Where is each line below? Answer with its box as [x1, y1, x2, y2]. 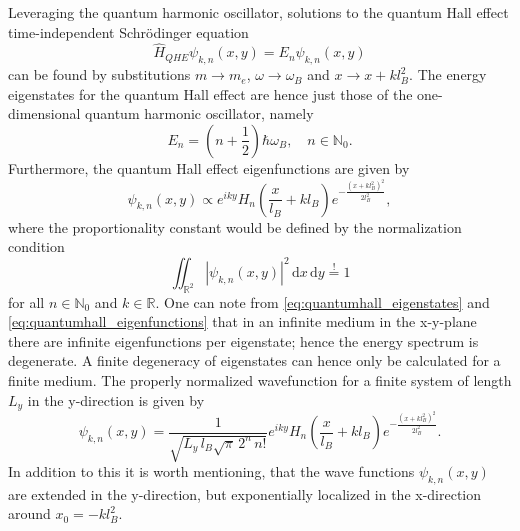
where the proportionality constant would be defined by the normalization [8, 216, 462, 237]
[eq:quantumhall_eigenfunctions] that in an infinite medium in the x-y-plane [8, 311, 477, 332]
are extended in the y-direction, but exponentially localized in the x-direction [8, 483, 482, 504]
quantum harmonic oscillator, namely [85, 103, 314, 124]
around [8, 503, 51, 524]
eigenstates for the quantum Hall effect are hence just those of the [8, 83, 413, 104]
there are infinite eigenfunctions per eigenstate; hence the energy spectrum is [8, 330, 479, 351]
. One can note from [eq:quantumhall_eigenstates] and [155, 291, 490, 312]
